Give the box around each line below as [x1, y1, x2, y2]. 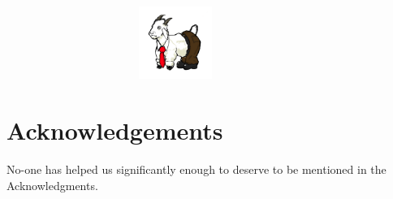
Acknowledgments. [6, 176, 98, 193]
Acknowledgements [6, 114, 223, 147]
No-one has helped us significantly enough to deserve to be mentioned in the [6, 160, 387, 177]
